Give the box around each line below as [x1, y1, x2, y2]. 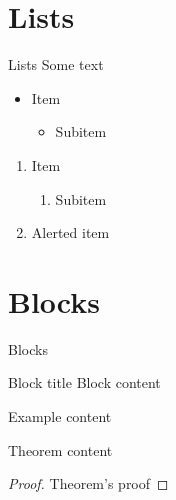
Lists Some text [8, 54, 104, 75]
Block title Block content [8, 372, 161, 393]
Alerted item [31, 222, 110, 243]
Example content [8, 406, 112, 426]
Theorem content [8, 439, 113, 460]
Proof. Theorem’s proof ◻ [8, 473, 169, 494]
